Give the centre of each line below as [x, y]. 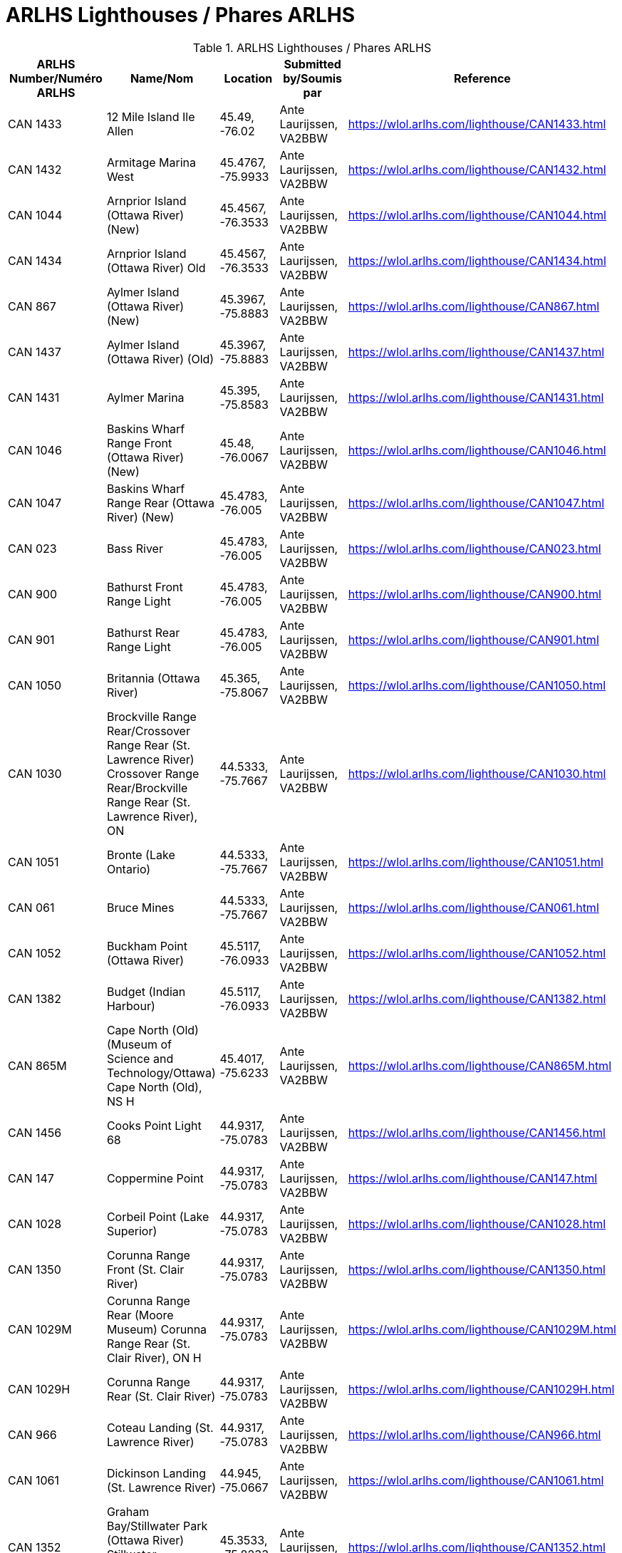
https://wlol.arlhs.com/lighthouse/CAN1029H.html [481, 1389]
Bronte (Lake [141, 855]
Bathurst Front [145, 587]
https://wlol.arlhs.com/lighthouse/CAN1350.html [477, 1269]
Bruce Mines [140, 907]
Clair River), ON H [154, 1357]
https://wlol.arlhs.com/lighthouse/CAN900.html [475, 594]
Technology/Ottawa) [161, 1072]
